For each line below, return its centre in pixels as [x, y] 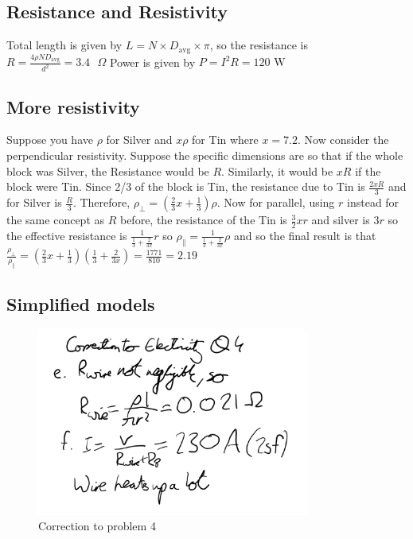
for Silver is [34, 202]
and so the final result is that [305, 235]
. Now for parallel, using [276, 202]
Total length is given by [64, 45]
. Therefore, [101, 202]
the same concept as [56, 220]
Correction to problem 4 [97, 526]
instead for [373, 202]
